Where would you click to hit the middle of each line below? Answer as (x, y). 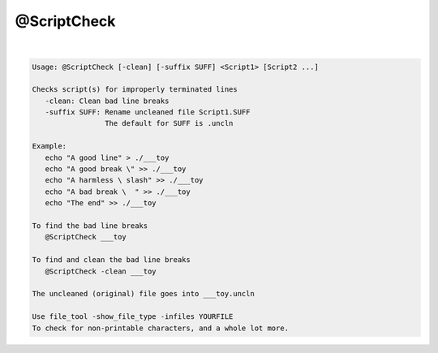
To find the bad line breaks (90, 226)
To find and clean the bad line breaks (111, 260)
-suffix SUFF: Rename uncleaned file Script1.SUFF (148, 112)
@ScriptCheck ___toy (86, 237)
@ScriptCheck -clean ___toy (101, 271)
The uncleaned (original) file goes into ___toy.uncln (143, 294)
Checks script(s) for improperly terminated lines (135, 90)
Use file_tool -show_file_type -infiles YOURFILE (133, 317)
